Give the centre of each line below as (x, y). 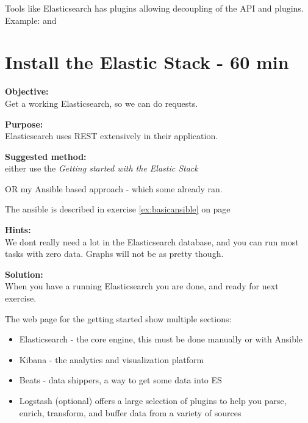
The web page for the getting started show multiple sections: (118, 318)
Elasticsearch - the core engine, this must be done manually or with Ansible (161, 339)
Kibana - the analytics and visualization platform (112, 359)
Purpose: (24, 124)
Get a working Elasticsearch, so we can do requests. (102, 103)
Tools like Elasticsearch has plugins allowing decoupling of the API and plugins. (154, 8)
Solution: (24, 274)
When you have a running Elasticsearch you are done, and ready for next (142, 286)
